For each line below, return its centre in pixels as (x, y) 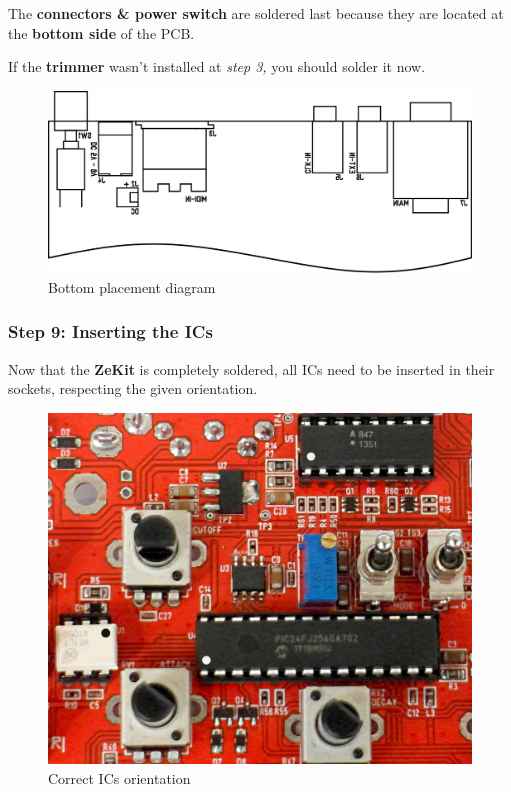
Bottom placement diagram (132, 286)
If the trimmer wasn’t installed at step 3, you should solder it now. (217, 66)
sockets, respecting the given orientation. (133, 388)
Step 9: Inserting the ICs (110, 331)
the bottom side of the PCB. (101, 32)
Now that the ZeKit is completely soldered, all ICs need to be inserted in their (251, 368)
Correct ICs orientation (119, 777)
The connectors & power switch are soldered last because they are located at (256, 13)
